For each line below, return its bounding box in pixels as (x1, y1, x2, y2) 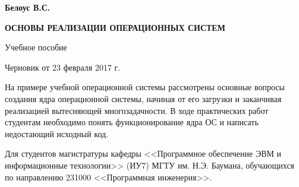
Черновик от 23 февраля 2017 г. (5, 61, 121, 73)
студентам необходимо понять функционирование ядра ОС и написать (5, 116, 259, 128)
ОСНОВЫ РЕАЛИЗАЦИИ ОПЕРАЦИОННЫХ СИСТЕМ (5, 21, 225, 33)
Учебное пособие (5, 41, 67, 53)
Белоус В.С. (5, 1, 51, 13)
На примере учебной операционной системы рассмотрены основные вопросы (5, 81, 285, 93)
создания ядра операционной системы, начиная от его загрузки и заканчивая (5, 92, 282, 104)
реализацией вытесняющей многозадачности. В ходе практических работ (5, 104, 269, 116)
